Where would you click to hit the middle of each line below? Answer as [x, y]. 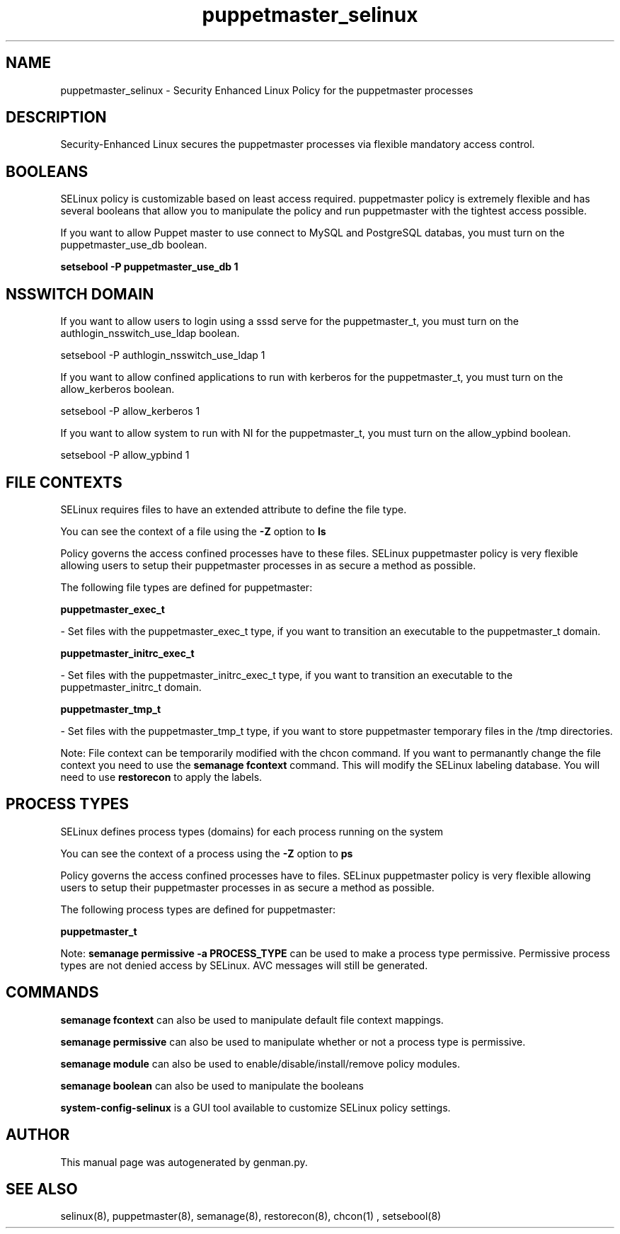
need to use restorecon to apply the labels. [161, 777]
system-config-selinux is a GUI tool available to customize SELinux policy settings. [256, 1107]
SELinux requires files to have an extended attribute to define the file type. [234, 509]
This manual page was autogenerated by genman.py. [184, 1162]
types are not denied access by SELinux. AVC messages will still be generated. [244, 965]
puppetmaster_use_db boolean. [134, 245]
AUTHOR [38, 1135]
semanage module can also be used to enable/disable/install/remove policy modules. [260, 1063]
